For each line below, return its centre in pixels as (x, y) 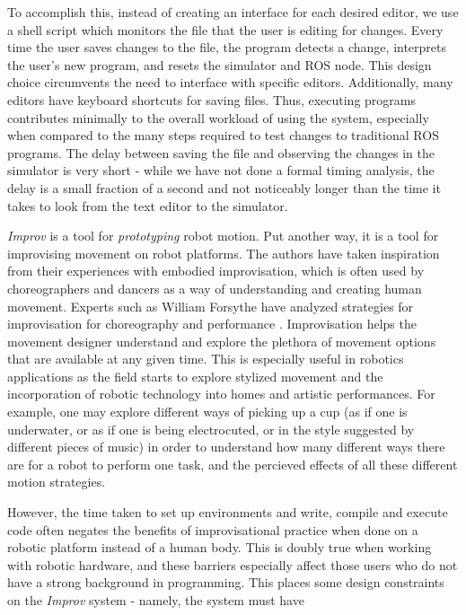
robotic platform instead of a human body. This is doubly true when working (220, 547)
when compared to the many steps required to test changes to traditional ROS (223, 135)
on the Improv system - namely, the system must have (156, 600)
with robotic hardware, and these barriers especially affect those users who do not (233, 564)
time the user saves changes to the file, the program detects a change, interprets (227, 47)
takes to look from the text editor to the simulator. (148, 205)
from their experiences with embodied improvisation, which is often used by (216, 271)
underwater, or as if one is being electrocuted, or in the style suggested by (211, 429)
